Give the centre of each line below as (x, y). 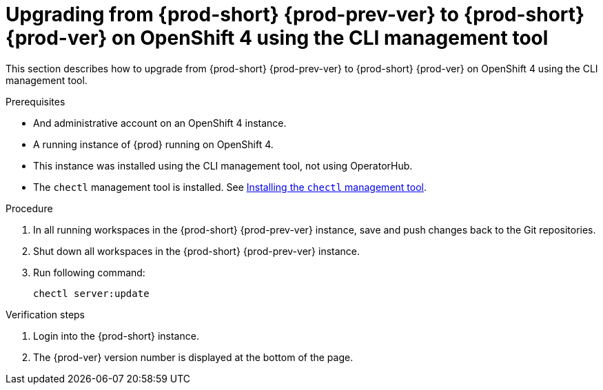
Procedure (29, 208)
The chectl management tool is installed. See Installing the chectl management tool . (230, 187)
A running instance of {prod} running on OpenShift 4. (153, 144)
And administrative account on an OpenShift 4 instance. (160, 123)
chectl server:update (91, 293)
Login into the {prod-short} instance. (116, 336)
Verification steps (45, 314)
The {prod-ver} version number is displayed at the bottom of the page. (193, 357)
